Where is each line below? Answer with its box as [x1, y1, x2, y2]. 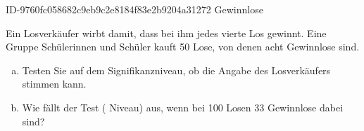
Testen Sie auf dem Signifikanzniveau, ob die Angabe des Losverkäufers [22, 62, 331, 77]
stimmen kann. [22, 76, 87, 91]
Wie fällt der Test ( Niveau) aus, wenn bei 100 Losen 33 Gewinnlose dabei [22, 99, 344, 114]
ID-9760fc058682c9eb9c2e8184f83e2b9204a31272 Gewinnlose [6, 2, 263, 16]
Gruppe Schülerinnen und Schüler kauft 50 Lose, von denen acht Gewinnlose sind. [6, 39, 360, 54]
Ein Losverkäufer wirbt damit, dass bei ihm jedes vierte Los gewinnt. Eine [6, 25, 327, 40]
